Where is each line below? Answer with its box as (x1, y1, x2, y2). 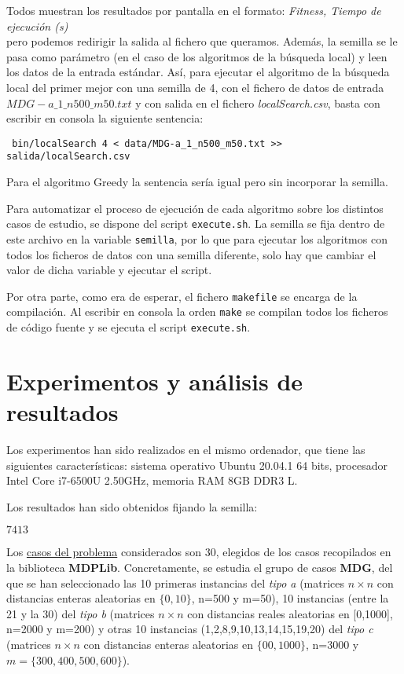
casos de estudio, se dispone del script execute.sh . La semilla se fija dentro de (6, 215, 385, 232)
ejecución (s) (6, 17, 68, 34)
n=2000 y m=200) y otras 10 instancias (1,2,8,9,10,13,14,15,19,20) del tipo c (6, 621, 373, 637)
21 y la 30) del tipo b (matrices (6, 605, 155, 621)
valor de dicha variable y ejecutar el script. (6, 262, 212, 278)
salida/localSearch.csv (6, 151, 130, 163)
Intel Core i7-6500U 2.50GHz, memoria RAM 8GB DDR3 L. (6, 472, 298, 489)
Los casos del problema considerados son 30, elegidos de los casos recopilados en (6, 544, 391, 560)
